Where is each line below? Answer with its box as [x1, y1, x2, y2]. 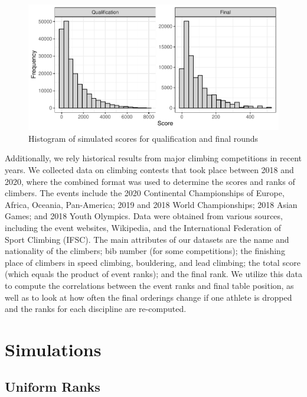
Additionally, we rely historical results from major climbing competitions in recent [5, 152, 302, 164]
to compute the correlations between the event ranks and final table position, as [5, 279, 294, 291]
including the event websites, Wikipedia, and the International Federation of [5, 221, 281, 233]
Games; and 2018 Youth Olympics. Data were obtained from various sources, [5, 210, 283, 222]
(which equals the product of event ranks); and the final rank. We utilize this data [5, 268, 302, 280]
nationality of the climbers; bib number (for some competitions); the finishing [5, 245, 285, 257]
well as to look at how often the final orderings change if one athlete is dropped [5, 291, 292, 303]
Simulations [5, 337, 102, 361]
